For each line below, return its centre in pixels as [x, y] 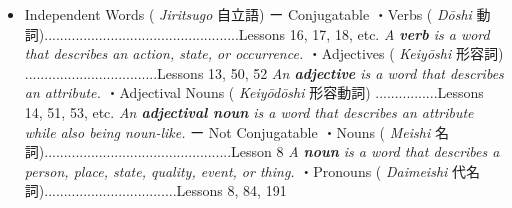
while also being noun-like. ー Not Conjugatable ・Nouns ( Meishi [227, 131]
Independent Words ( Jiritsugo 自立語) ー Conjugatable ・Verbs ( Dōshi [248, 14]
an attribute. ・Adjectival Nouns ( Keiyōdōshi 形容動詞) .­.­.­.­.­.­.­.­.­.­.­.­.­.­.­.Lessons [254, 92]
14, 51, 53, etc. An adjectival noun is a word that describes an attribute [249, 111]
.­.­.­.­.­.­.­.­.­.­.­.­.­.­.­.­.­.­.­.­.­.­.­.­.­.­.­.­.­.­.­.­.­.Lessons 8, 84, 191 [165, 190]
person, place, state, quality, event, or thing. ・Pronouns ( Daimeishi [236, 170]
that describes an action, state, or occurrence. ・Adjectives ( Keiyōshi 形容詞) [264, 53]
